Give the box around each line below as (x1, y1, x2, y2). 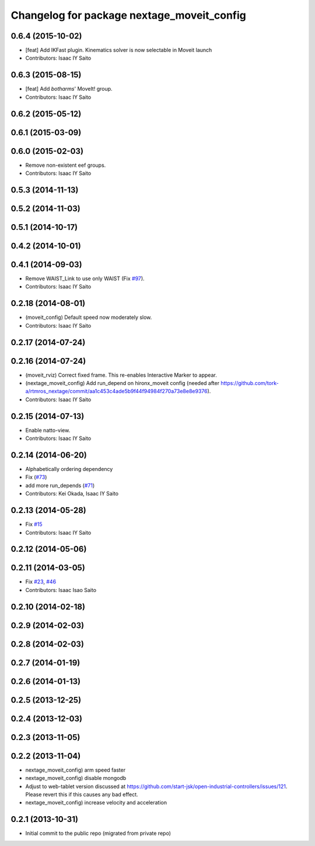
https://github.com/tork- (220, 380, 279, 387)
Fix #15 (25, 521, 43, 528)
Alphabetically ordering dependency (25, 466, 113, 473)
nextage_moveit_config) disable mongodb (25, 775, 127, 782)
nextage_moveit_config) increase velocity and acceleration (25, 799, 167, 806)
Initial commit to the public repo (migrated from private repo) (25, 830, 171, 837)
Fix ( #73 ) (25, 474, 47, 481)
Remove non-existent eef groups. (25, 161, 106, 168)
